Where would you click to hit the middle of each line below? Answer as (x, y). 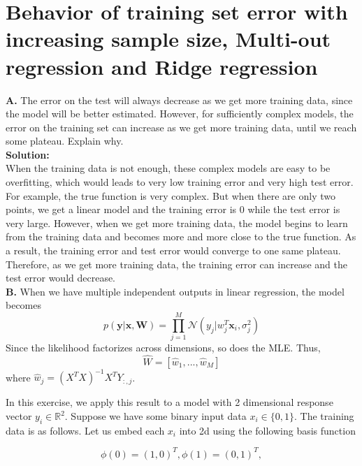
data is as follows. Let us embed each (85, 430)
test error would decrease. (61, 278)
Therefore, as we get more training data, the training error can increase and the (176, 264)
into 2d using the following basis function (267, 430)
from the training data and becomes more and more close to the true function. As (181, 236)
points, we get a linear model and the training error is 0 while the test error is (173, 209)
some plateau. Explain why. (65, 141)
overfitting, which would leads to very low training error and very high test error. (180, 182)
